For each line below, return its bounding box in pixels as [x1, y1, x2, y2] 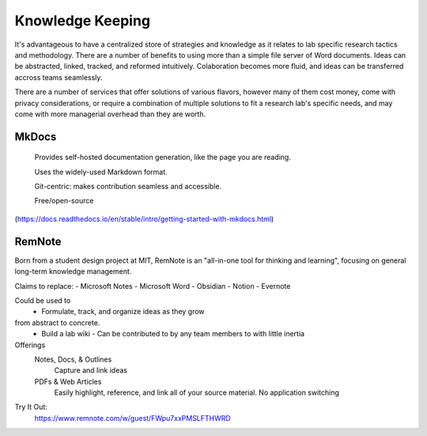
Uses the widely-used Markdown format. [34, 167, 168, 176]
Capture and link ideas [54, 366, 128, 375]
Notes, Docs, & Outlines [34, 354, 112, 364]
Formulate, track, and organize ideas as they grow [41, 307, 205, 317]
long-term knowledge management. [14, 267, 132, 276]
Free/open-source [34, 196, 94, 206]
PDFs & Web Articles [34, 377, 102, 386]
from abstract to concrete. [14, 317, 100, 328]
